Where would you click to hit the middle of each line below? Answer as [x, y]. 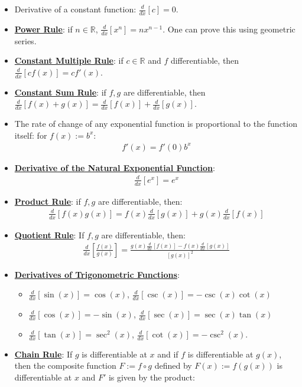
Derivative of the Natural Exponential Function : [115, 167]
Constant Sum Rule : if [60, 92]
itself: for [31, 135]
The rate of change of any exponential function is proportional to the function [156, 124]
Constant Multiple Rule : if [69, 60]
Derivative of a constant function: [75, 9]
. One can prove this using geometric [229, 29]
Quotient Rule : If [49, 235]
